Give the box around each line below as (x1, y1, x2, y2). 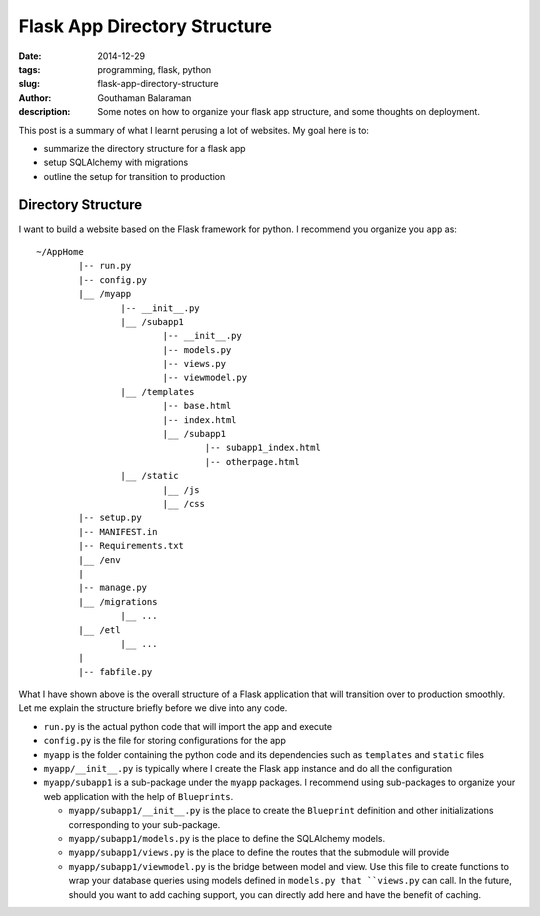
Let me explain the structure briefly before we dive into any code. (18, 702, 288, 714)
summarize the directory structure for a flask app (43, 142, 246, 154)
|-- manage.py (78, 582, 148, 594)
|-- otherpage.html (204, 456, 300, 467)
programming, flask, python (97, 63, 212, 75)
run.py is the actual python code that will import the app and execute (43, 720, 333, 732)
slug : (18, 78, 40, 90)
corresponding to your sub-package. (68, 818, 221, 830)
